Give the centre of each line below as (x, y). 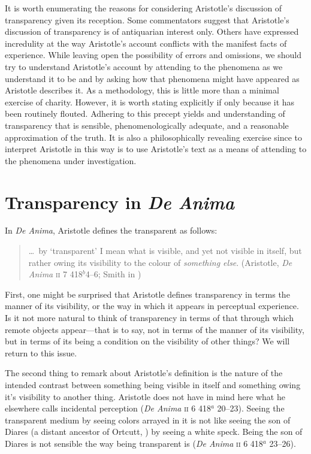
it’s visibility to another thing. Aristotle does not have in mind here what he (145, 396)
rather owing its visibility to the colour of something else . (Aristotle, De (160, 262)
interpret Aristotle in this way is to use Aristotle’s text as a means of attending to (156, 149)
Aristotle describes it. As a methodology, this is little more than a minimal (142, 90)
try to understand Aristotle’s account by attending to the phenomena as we (144, 66)
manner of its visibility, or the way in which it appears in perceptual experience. (152, 306)
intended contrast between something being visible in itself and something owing (153, 384)
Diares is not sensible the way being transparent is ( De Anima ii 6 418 (134, 443)
